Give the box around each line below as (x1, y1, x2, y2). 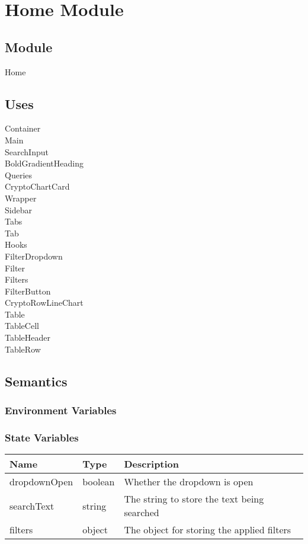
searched (124, 505, 159, 520)
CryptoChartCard (5, 180, 70, 193)
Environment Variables (5, 402, 117, 417)
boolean (82, 475, 115, 489)
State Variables (5, 430, 79, 444)
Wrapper (5, 191, 37, 204)
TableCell (5, 319, 39, 332)
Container (5, 122, 41, 135)
